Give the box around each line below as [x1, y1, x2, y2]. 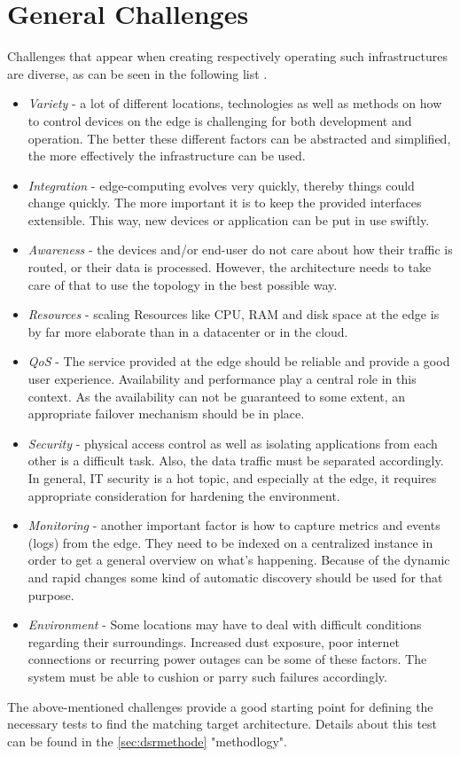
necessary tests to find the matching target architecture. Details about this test [7, 714, 438, 733]
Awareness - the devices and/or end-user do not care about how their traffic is [27, 240, 453, 259]
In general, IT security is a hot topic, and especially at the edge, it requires [27, 469, 437, 487]
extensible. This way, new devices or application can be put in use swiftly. [27, 210, 430, 229]
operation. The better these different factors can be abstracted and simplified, [27, 129, 451, 147]
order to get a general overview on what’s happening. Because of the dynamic [27, 550, 450, 569]
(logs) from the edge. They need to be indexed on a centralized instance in [27, 533, 433, 551]
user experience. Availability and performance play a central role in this [27, 370, 417, 388]
